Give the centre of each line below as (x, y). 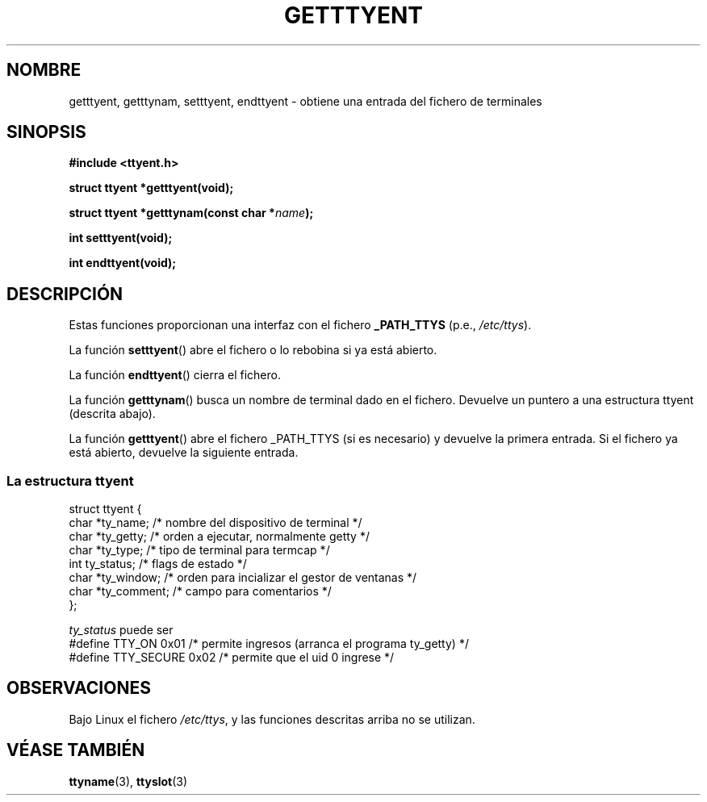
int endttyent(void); (123, 263)
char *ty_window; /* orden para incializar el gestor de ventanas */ (243, 578)
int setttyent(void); (121, 238)
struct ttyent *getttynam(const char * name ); (191, 213)
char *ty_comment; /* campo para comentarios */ (200, 591)
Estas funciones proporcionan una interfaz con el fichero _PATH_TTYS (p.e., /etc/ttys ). (300, 325)
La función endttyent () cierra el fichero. (175, 375)
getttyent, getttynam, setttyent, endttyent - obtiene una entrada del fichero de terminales (305, 101)
